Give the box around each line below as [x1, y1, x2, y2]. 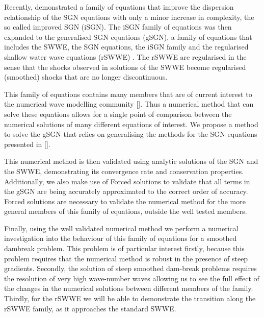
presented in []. [4, 138, 50, 149]
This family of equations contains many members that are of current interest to [4, 88, 252, 99]
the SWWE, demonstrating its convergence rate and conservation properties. [4, 165, 244, 176]
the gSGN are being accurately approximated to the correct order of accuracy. [4, 186, 248, 197]
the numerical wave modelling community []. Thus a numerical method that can [4, 99, 254, 109]
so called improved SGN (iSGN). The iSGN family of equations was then [4, 21, 232, 32]
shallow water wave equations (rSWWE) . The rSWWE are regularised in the [4, 51, 247, 62]
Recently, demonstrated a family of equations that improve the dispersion [4, 2, 234, 12]
